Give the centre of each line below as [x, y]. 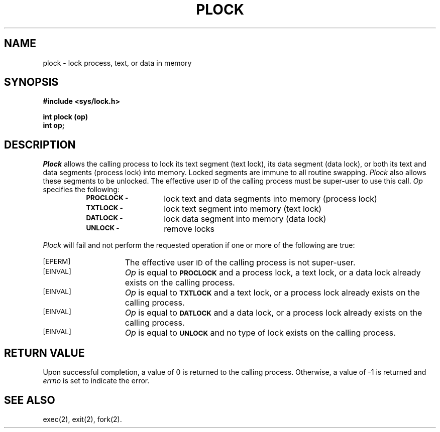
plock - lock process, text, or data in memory [117, 63]
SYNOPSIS [31, 82]
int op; [54, 125]
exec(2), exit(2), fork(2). [82, 419]
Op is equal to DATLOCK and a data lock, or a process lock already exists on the [273, 313]
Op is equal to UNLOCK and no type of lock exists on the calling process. [260, 333]
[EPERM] [57, 262]
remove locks [189, 229]
